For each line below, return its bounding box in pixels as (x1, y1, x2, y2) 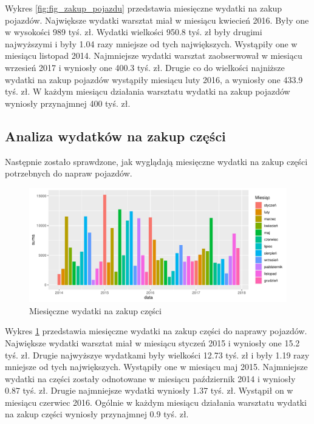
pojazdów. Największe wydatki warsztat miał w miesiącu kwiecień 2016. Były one (5, 13, 309, 26)
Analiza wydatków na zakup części (5, 126, 226, 145)
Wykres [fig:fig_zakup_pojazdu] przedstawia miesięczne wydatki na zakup (5, 2, 282, 14)
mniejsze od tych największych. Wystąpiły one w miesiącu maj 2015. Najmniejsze (5, 360, 308, 373)
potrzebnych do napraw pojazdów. (5, 167, 132, 180)
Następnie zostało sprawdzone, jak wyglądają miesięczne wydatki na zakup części (5, 155, 308, 167)
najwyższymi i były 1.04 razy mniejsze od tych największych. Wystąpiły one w (5, 37, 298, 50)
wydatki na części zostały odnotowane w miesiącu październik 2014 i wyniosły (5, 372, 296, 385)
